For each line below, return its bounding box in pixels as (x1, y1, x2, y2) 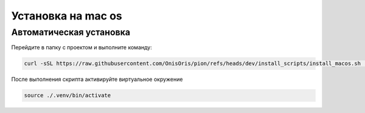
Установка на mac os (11, 9, 122, 22)
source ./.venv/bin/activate (24, 92, 111, 99)
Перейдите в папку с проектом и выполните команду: (11, 44, 152, 51)
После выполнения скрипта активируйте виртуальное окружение (11, 76, 183, 83)
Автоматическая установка (11, 27, 131, 38)
